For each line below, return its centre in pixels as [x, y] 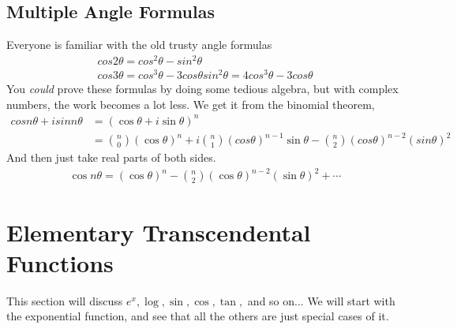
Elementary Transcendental [159, 232]
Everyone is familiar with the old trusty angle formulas [139, 45]
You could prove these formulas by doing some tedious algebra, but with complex [202, 89]
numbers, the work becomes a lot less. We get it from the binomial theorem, [191, 104]
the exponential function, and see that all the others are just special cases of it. [198, 316]
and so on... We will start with [321, 300]
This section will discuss [65, 300]
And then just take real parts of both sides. [111, 157]
